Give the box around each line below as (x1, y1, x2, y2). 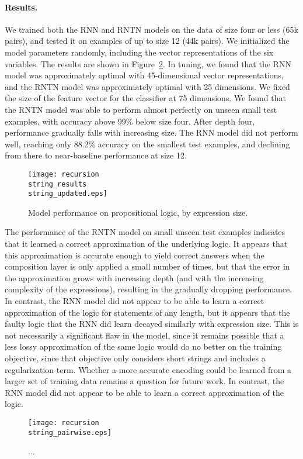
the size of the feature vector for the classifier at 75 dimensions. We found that (5, 92, 286, 104)
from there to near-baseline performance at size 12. (5, 149, 187, 161)
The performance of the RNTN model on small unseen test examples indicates (5, 226, 285, 238)
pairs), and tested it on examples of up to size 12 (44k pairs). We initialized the (5, 34, 290, 47)
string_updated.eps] (28, 189, 108, 198)
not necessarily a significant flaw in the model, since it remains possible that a (5, 329, 284, 341)
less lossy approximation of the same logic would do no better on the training (5, 340, 282, 353)
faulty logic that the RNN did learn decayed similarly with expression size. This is (5, 317, 299, 330)
